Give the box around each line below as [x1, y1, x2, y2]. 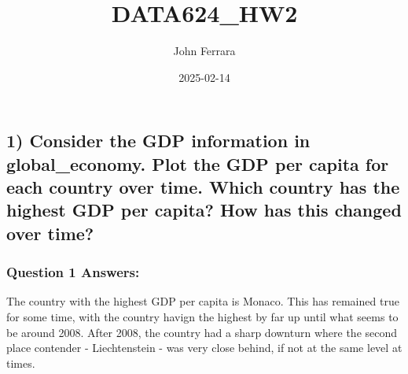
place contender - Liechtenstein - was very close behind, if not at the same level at [6, 339, 402, 356]
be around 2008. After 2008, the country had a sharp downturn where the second [6, 324, 398, 340]
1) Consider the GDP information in [6, 128, 311, 153]
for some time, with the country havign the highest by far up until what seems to [6, 309, 399, 325]
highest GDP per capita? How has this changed [6, 198, 402, 222]
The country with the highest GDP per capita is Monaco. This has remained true [6, 293, 399, 309]
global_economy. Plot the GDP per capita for [6, 151, 389, 176]
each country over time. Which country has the [6, 175, 400, 199]
